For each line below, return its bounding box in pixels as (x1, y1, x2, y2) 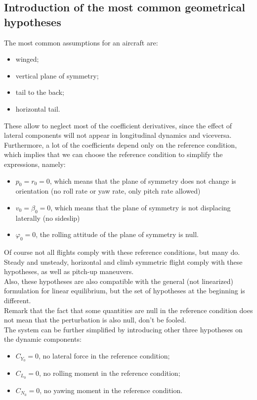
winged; (15, 54, 39, 64)
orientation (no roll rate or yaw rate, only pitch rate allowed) (15, 186, 201, 196)
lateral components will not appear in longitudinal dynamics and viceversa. (4, 130, 232, 140)
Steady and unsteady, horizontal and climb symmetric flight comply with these (4, 256, 243, 267)
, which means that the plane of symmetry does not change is (49, 175, 236, 186)
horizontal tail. (15, 103, 60, 114)
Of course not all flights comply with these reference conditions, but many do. (4, 247, 240, 257)
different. (4, 295, 31, 306)
